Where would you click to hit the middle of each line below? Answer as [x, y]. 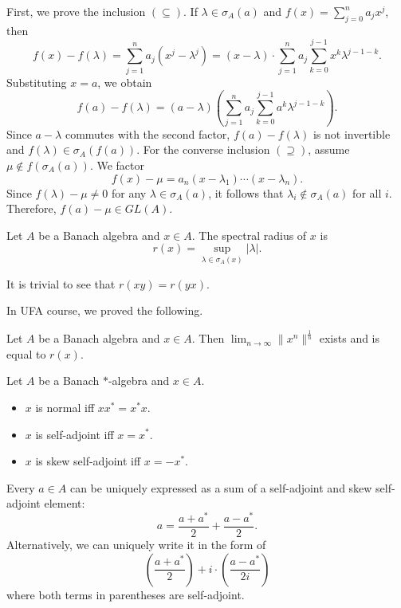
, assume [329, 149]
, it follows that [246, 192]
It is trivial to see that [61, 283]
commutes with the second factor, [147, 133]
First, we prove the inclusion [76, 11]
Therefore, [31, 208]
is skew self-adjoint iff [88, 461]
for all [367, 192]
